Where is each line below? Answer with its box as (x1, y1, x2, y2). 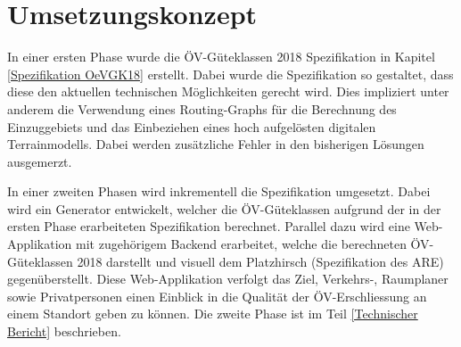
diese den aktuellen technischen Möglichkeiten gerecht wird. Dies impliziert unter (7, 82, 449, 101)
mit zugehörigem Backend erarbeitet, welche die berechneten (76, 235, 407, 253)
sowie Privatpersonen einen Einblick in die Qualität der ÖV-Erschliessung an (7, 286, 427, 305)
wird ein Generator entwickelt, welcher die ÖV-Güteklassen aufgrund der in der (7, 199, 441, 218)
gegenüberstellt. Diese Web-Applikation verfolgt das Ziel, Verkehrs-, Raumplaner (7, 269, 449, 288)
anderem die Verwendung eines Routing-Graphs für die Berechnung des (7, 99, 397, 118)
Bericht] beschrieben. (7, 322, 121, 341)
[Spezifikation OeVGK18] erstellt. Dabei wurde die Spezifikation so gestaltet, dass (7, 64, 454, 83)
